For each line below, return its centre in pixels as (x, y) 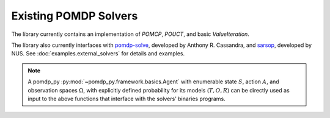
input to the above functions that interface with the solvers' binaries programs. (127, 99)
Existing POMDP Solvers (75, 16)
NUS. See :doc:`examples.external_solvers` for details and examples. (98, 54)
